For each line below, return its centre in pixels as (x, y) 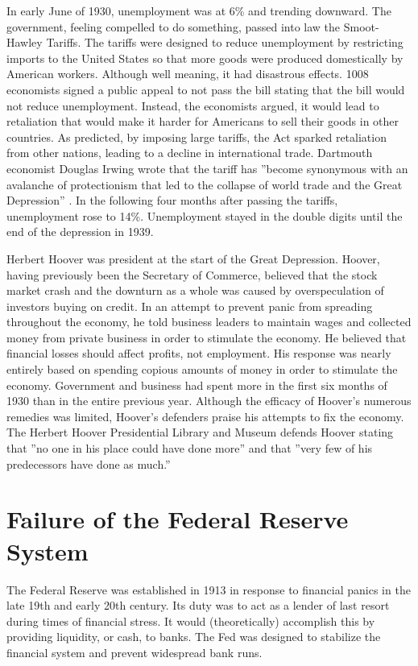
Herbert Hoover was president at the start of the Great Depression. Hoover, (193, 258)
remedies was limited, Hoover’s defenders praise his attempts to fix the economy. (205, 416)
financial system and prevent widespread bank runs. (135, 652)
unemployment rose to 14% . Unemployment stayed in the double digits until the (205, 215)
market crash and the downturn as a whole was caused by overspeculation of (195, 290)
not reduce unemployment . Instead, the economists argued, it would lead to (193, 105)
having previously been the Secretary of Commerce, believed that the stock (192, 274)
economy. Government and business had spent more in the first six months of (197, 385)
